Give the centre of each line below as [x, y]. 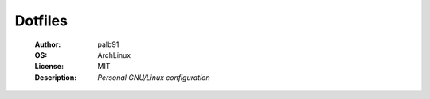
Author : [48, 44]
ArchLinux [114, 55]
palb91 [108, 44]
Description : [56, 77]
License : [49, 67]
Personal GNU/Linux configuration [154, 77]
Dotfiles [41, 21]
